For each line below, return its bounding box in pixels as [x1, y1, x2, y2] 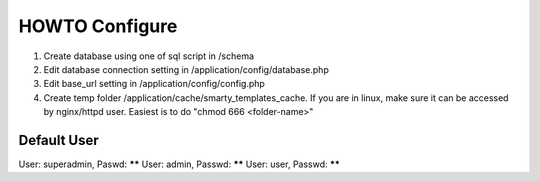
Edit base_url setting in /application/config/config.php [43, 78, 265, 90]
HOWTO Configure [18, 15, 178, 37]
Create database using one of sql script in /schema [43, 50, 255, 62]
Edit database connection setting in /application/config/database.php [43, 63, 329, 75]
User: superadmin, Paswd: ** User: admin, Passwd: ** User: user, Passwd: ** [18, 158, 340, 170]
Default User [18, 131, 99, 149]
